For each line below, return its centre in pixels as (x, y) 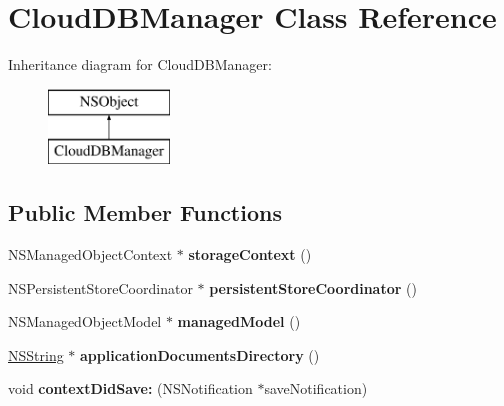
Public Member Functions (145, 212)
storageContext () (250, 254)
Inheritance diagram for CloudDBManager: (140, 64)
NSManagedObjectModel (85, 321)
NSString (36, 354)
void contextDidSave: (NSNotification (130, 388)
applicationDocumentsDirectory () (200, 354)
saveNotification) (316, 388)
